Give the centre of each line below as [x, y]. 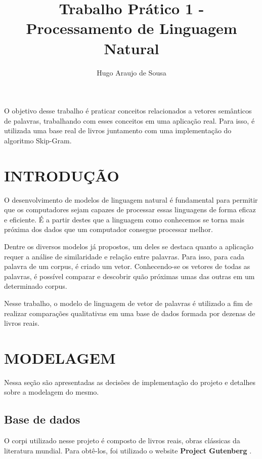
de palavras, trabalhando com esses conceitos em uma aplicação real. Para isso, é [129, 120]
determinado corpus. [36, 286]
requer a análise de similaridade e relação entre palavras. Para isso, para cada [124, 256]
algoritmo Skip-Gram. [38, 140]
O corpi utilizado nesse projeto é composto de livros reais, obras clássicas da [122, 441]
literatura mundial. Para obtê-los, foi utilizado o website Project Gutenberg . [128, 450]
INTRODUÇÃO [62, 175]
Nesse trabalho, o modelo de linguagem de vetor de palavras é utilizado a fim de [128, 303]
